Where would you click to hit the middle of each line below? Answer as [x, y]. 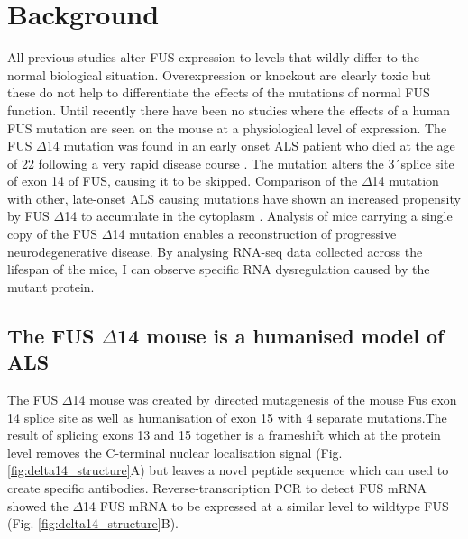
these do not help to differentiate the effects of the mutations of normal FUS [219, 92]
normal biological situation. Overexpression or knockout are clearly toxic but [219, 74]
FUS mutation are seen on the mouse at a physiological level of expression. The [227, 128]
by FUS [28, 216]
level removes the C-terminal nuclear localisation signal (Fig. [175, 452]
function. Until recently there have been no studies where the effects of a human [229, 110]
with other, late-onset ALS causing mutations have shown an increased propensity [234, 198]
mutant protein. [51, 286]
